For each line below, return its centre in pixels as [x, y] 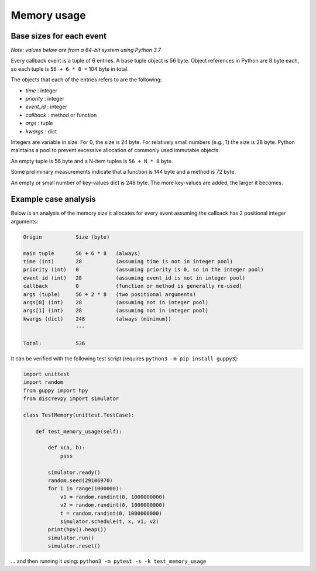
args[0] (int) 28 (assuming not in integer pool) [116, 302]
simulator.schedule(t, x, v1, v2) [109, 521]
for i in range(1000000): [85, 489]
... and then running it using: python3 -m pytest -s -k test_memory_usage [109, 561]
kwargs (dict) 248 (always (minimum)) [97, 319]
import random [43, 382]
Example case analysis [53, 199]
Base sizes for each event [59, 36]
